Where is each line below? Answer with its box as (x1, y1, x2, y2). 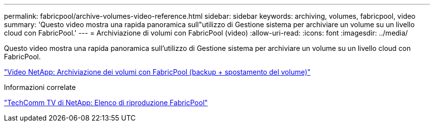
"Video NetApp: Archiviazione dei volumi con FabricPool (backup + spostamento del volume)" (4, 68, 311, 76)
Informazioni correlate (4, 83, 76, 91)
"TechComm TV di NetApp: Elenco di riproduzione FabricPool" (4, 98, 208, 107)
